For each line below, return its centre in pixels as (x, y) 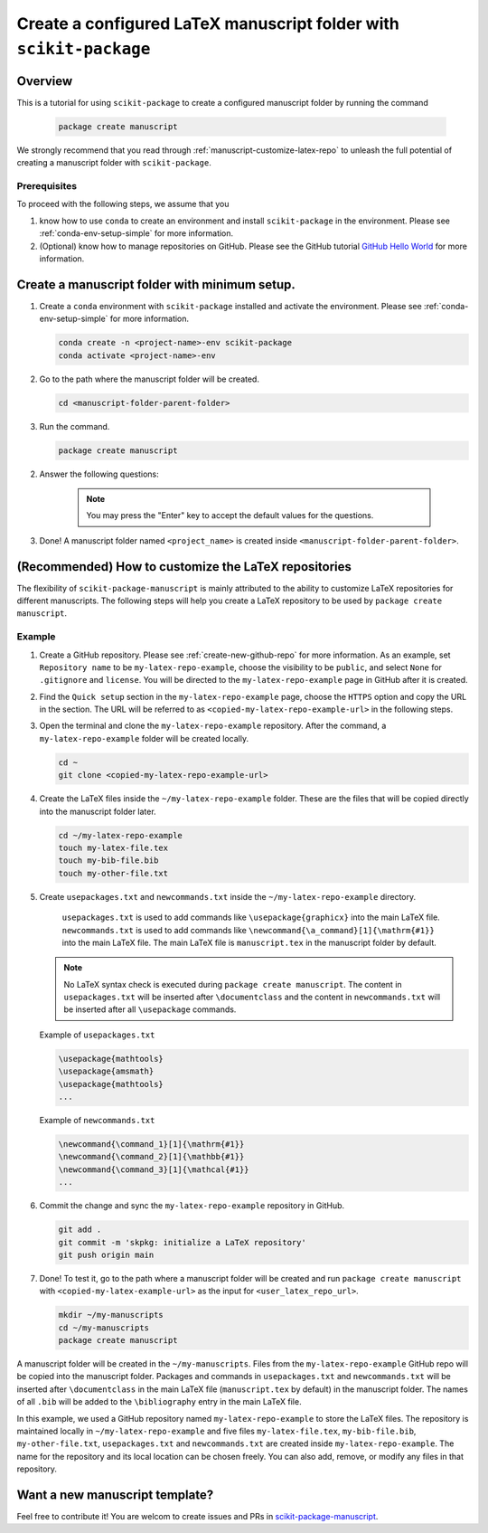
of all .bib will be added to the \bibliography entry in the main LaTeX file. (159, 1402)
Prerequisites (47, 185)
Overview (45, 81)
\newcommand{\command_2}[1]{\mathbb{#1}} (151, 1157)
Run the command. (75, 426)
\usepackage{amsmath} (106, 1071)
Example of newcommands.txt (97, 1121)
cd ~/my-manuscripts (103, 1328)
